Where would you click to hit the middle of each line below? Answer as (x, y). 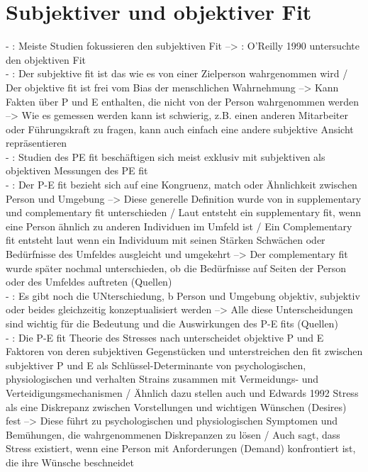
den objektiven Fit (46, 59)
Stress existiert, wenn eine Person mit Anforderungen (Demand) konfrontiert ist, (181, 448)
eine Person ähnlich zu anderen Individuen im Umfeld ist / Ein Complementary (179, 226)
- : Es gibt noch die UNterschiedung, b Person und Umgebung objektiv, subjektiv (183, 295)
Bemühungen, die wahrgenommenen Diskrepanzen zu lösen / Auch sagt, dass (173, 434)
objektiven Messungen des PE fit (77, 170)
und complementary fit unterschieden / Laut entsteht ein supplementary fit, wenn (184, 212)
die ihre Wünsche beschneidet (70, 462)
